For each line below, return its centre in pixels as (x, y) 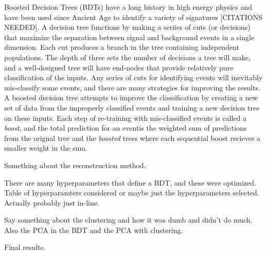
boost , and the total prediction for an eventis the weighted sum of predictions (126, 128)
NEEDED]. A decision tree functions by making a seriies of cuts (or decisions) (127, 27)
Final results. (25, 247)
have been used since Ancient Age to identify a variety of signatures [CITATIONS (133, 17)
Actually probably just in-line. (52, 202)
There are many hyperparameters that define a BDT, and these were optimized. (130, 182)
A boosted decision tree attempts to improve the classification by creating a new (131, 97)
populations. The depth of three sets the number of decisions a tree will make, (127, 57)
